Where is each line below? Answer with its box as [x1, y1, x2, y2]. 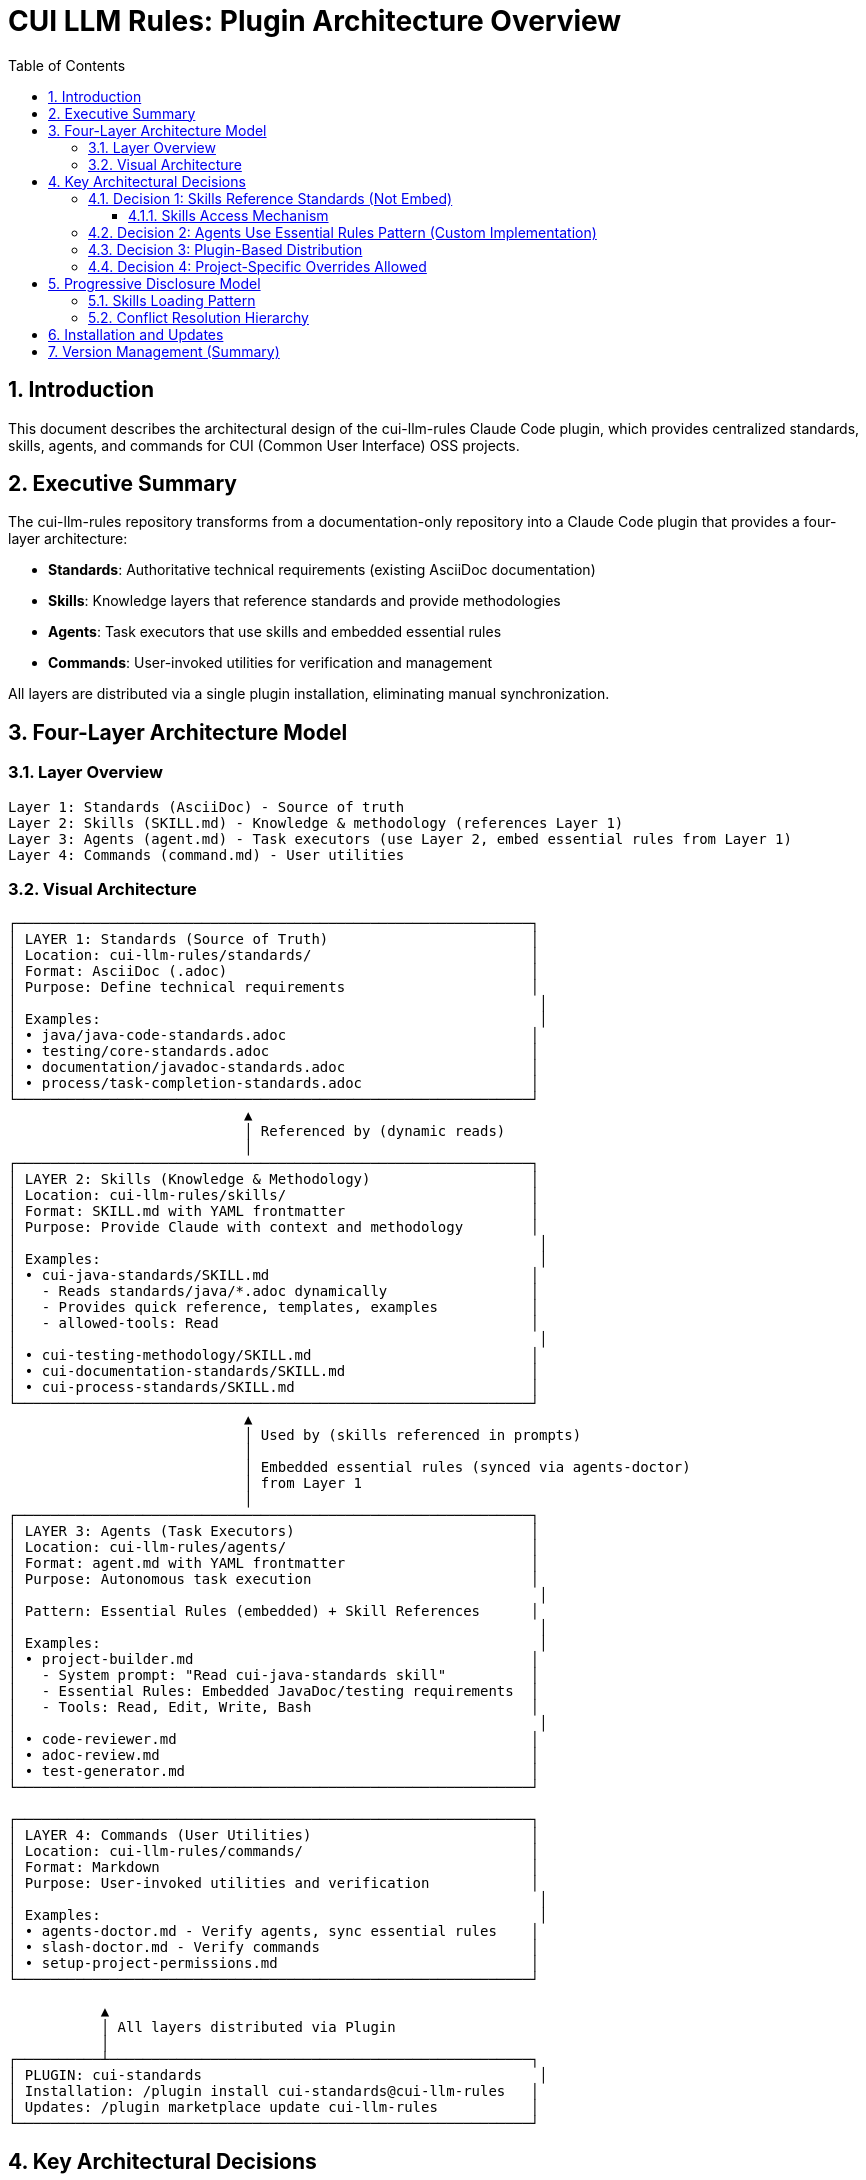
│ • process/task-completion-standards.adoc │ [8, 1075, 540, 1092]
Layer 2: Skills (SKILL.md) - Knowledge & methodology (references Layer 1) [8, 814, 624, 831]
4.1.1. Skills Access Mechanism [128, 206, 329, 224]
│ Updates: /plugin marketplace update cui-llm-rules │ [8, 2099, 540, 2116]
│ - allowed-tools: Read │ [8, 1315, 540, 1332]
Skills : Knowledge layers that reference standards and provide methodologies [48, 592, 561, 610]
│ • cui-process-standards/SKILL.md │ [8, 1379, 540, 1396]
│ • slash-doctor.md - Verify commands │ [8, 1939, 540, 1956]
